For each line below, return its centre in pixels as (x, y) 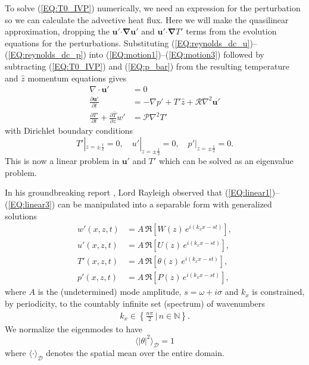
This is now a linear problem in (62, 161)
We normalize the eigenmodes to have (74, 328)
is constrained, (278, 292)
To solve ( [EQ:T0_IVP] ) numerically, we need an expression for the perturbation (153, 8)
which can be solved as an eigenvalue (226, 161)
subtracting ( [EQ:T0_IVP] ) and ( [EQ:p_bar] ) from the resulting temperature (147, 66)
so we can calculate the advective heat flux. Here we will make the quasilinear (147, 19)
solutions (21, 215)
